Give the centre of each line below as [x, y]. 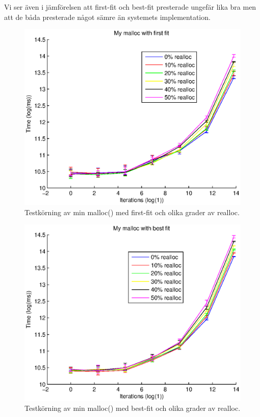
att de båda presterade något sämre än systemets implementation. [107, 17]
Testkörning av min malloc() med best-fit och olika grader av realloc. [133, 408]
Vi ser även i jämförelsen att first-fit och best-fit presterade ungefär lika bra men [130, 7]
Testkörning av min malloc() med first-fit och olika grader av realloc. [132, 212]
